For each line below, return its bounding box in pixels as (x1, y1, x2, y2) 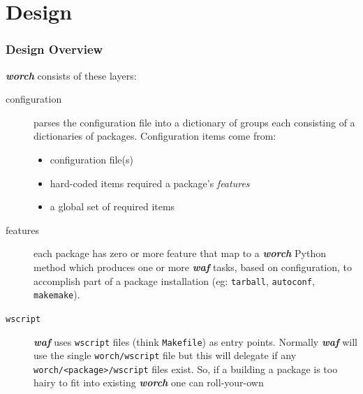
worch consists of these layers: (6, 68, 137, 82)
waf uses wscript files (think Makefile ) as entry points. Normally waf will (34, 334, 357, 349)
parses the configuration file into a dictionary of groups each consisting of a (34, 115, 355, 129)
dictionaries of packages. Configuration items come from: (34, 129, 276, 143)
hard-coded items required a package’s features (50, 175, 250, 190)
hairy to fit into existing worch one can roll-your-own (34, 375, 264, 390)
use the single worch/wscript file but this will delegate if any (34, 348, 297, 363)
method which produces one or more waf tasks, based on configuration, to (34, 259, 352, 274)
